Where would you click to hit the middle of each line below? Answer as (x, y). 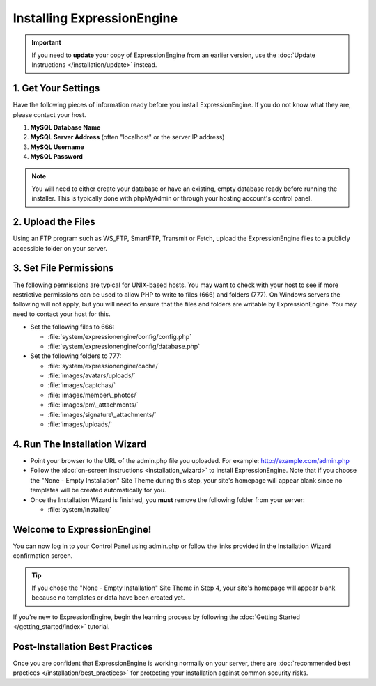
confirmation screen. (43, 556)
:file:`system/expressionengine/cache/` (104, 366)
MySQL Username (57, 147)
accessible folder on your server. (60, 248)
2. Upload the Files (54, 222)
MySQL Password (57, 157)
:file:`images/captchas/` (82, 385)
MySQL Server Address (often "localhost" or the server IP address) (127, 137)
